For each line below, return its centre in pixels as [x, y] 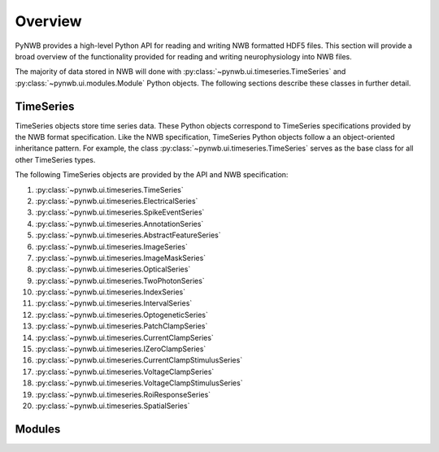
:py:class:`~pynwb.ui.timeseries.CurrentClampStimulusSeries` [139, 360]
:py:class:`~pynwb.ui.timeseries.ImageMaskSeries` [121, 258]
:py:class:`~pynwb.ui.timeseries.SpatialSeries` [113, 406]
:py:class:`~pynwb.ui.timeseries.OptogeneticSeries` [122, 315]
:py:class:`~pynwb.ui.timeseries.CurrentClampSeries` [125, 337]
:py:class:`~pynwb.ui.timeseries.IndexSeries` [111, 292]
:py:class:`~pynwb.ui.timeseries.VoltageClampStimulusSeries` [139, 383]
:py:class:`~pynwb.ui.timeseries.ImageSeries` [112, 246]
